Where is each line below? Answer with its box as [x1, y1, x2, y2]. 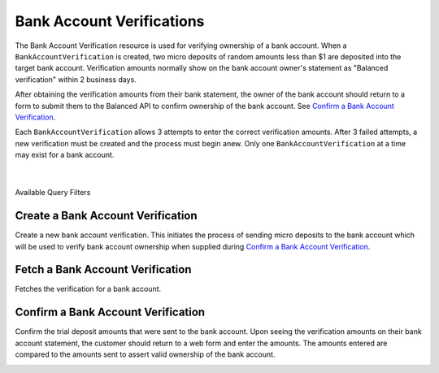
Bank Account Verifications [15, 12, 205, 30]
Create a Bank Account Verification [15, 209, 198, 223]
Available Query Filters [15, 188, 91, 197]
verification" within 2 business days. [15, 74, 137, 85]
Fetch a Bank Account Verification [15, 262, 192, 276]
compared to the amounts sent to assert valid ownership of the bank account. [15, 349, 276, 359]
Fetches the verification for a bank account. [15, 284, 162, 294]
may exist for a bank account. [15, 150, 115, 160]
